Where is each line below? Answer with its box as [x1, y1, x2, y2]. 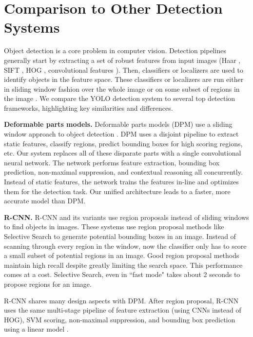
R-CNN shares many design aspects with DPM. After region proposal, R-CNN [4, 295, 239, 305]
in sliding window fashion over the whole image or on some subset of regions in [4, 83, 240, 94]
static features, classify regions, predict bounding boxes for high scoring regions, [4, 138, 243, 148]
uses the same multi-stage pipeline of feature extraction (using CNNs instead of [4, 305, 241, 315]
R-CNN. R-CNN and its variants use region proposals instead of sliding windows [4, 212, 249, 222]
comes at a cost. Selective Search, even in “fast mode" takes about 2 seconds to [4, 269, 240, 279]
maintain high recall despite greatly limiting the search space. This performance [4, 259, 243, 270]
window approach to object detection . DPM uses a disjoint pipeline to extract [4, 129, 239, 139]
